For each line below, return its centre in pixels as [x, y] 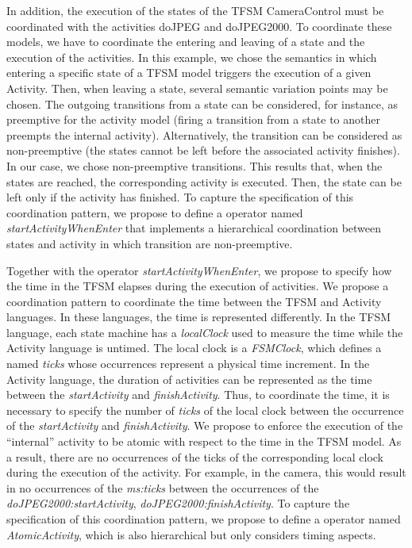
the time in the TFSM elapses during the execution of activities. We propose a [198, 286]
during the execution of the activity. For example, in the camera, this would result [206, 472]
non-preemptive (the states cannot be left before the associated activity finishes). [203, 150]
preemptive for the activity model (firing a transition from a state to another [193, 119]
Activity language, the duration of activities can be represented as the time [189, 379]
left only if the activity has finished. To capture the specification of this [180, 197]
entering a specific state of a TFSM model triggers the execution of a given [189, 73]
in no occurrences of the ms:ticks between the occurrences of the [163, 487]
